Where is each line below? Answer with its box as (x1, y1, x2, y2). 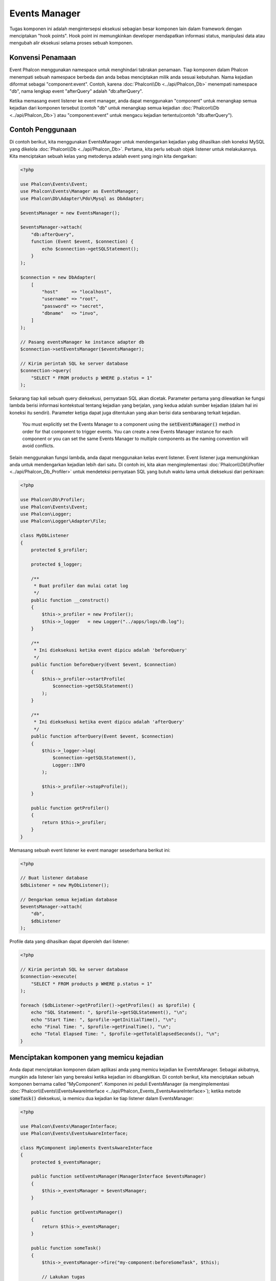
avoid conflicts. (22, 443, 55, 449)
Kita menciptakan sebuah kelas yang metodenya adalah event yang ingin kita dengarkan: (9, 153, 197, 159)
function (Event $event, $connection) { (31, 239, 134, 244)
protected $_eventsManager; (31, 1159, 102, 1165)
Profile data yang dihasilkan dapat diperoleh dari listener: (9, 938, 130, 945)
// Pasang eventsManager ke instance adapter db (20, 339, 145, 345)
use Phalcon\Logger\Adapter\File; (20, 518, 107, 524)
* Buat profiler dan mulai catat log (33, 583, 128, 589)
